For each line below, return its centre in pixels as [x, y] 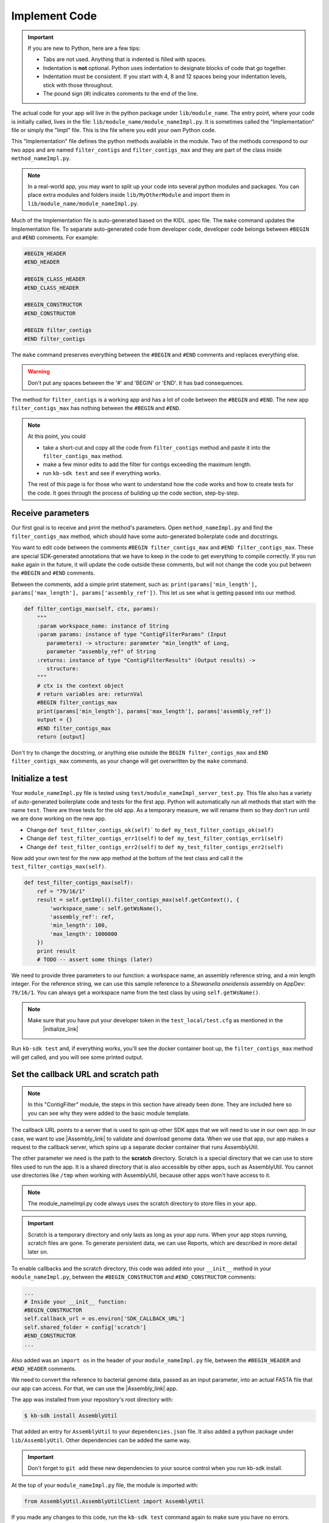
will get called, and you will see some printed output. [77, 1057]
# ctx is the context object [80, 686]
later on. [38, 1251]
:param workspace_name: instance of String [103, 626]
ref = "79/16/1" [61, 891]
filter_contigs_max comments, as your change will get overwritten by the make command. [129, 761]
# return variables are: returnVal [90, 694]
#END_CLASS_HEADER [51, 288]
